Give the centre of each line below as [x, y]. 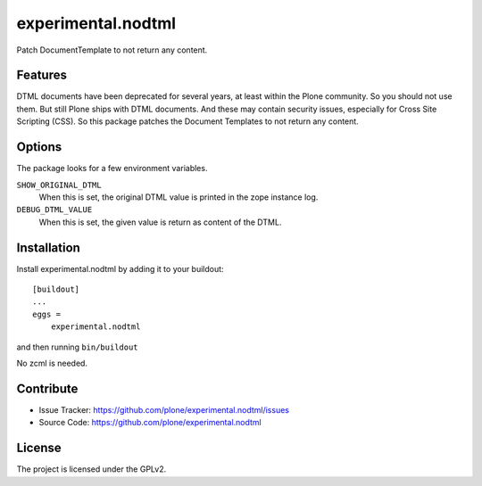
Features [42, 75]
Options [39, 147]
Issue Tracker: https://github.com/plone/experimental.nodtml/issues [164, 409]
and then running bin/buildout [77, 347]
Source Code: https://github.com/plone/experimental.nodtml [150, 423]
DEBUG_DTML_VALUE [54, 210]
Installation [48, 247]
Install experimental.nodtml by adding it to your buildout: [120, 268]
